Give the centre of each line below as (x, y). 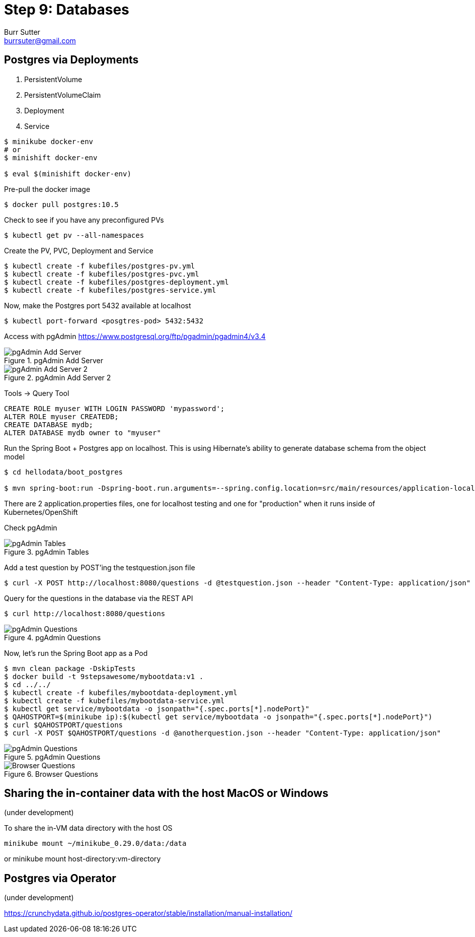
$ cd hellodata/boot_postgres (64, 472)
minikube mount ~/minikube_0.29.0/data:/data (95, 844)
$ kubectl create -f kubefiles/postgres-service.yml (110, 290)
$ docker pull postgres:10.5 (61, 204)
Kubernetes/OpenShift (41, 512)
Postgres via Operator (60, 878)
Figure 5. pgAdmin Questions (52, 757)
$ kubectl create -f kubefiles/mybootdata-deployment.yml (121, 692)
